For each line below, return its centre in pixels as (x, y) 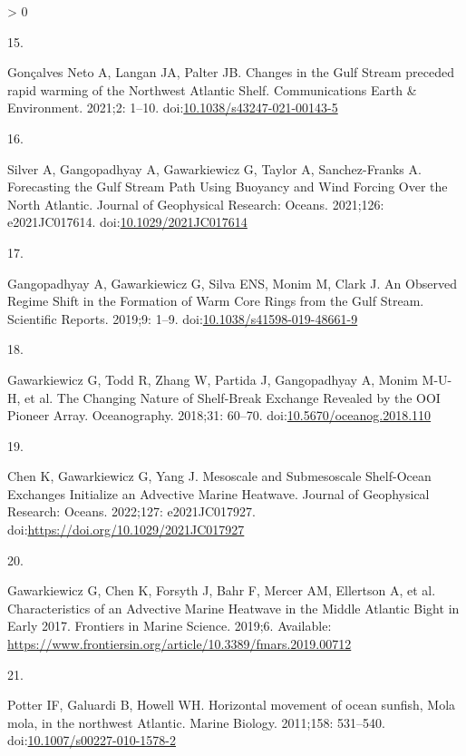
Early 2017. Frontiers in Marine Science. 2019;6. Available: (170, 626)
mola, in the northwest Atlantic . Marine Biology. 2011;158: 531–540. (196, 722)
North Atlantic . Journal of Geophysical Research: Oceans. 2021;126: (196, 204)
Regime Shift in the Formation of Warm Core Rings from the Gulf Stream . (216, 301)
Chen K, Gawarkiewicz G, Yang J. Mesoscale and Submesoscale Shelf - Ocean (219, 476)
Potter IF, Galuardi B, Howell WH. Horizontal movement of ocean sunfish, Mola (232, 705)
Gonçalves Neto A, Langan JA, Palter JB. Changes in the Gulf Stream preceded (231, 72)
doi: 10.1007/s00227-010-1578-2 (92, 740)
